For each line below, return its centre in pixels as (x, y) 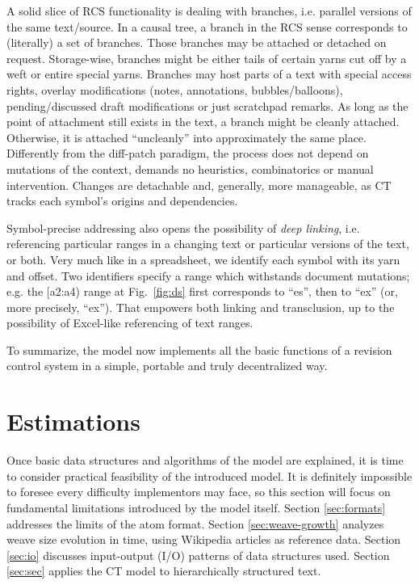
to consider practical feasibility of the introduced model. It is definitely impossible (209, 476)
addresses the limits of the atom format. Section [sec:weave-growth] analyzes (195, 523)
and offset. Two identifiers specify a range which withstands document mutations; (208, 275)
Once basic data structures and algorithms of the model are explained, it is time (205, 460)
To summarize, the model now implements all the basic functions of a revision (199, 349)
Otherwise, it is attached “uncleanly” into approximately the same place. (186, 137)
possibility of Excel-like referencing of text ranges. (130, 323)
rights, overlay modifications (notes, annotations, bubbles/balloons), (175, 89)
